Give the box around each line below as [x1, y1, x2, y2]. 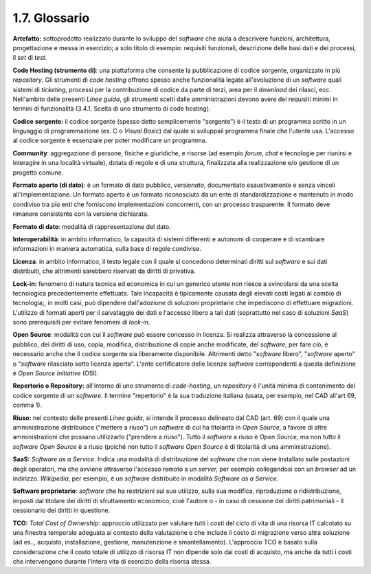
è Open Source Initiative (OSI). [12, 369, 99, 377]
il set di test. [12, 54, 47, 62]
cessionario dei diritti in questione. [12, 506, 111, 515]
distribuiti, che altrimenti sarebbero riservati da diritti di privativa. [12, 267, 196, 275]
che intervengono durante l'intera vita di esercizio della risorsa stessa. [12, 558, 212, 566]
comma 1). [12, 401, 43, 409]
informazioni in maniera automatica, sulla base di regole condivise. [12, 245, 202, 253]
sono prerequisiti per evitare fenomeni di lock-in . [12, 318, 150, 327]
